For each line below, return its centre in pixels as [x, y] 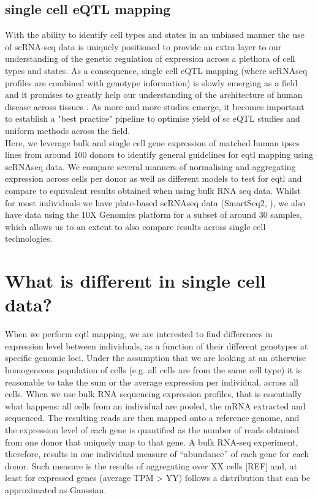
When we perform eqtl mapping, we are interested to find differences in [139, 334]
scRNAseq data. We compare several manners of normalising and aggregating [150, 166]
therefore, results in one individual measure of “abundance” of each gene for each [157, 454]
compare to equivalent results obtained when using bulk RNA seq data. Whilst [153, 190]
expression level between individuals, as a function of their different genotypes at [157, 345]
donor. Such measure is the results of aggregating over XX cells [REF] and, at [151, 465]
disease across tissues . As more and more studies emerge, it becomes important [155, 106]
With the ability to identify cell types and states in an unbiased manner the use [155, 35]
